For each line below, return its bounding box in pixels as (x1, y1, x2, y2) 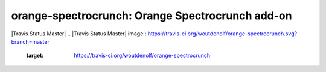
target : (26, 52, 44, 59)
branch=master (11, 38, 50, 45)
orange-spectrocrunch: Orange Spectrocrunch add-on (11, 9, 292, 22)
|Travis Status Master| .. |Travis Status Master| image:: (11, 30, 147, 37)
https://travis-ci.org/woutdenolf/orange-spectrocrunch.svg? (147, 30, 298, 37)
